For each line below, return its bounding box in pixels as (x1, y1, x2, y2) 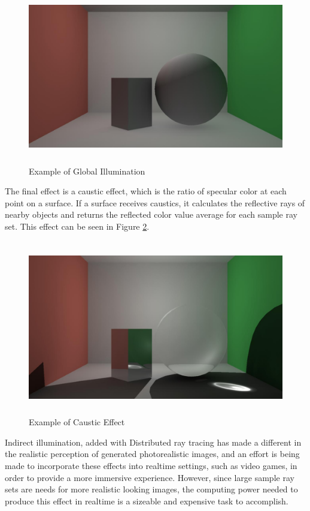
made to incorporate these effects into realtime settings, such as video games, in (5, 459, 297, 471)
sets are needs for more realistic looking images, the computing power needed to (5, 483, 298, 495)
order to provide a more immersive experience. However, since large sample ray (5, 471, 294, 483)
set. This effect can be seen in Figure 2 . (5, 220, 150, 232)
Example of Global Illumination (29, 164, 145, 177)
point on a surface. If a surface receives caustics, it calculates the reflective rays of (5, 196, 305, 209)
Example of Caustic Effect (29, 416, 125, 428)
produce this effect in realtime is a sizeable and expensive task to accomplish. (5, 494, 288, 507)
